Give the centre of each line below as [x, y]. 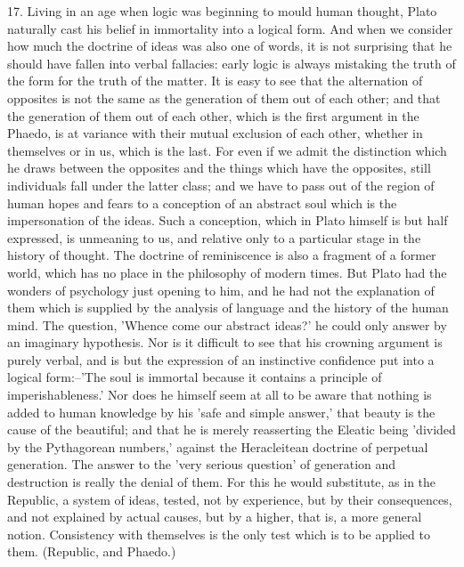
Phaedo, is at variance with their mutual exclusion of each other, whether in [215, 133]
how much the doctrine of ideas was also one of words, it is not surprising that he [230, 46]
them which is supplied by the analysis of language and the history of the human [228, 308]
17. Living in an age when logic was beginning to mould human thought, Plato [222, 11]
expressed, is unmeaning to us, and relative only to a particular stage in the [214, 237]
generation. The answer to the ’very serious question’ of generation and [202, 464]
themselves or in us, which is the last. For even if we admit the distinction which [227, 150]
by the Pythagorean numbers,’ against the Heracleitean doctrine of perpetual [218, 446]
